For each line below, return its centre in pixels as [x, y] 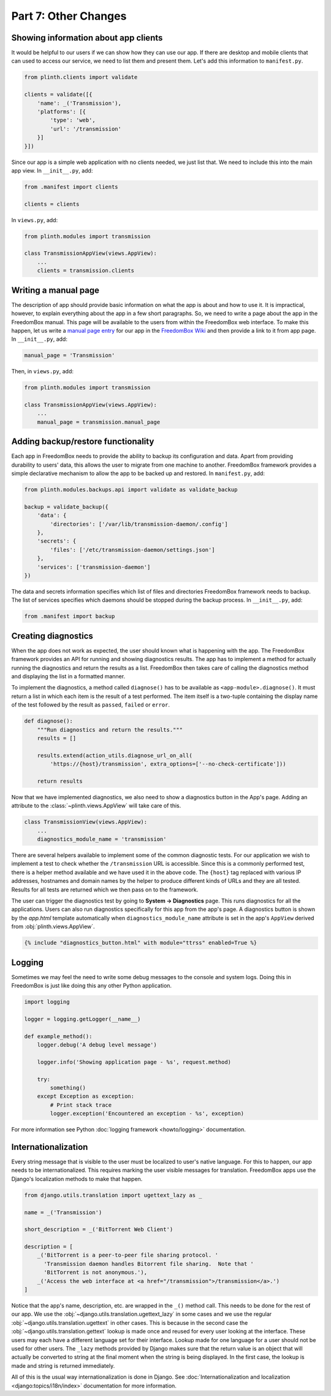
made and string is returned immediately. [63, 1365]
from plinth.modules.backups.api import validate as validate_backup [131, 490]
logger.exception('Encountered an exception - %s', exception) [147, 1114]
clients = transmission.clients [86, 271]
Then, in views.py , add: [42, 371]
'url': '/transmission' [86, 129]
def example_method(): [58, 1036]
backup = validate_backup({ [66, 507]
